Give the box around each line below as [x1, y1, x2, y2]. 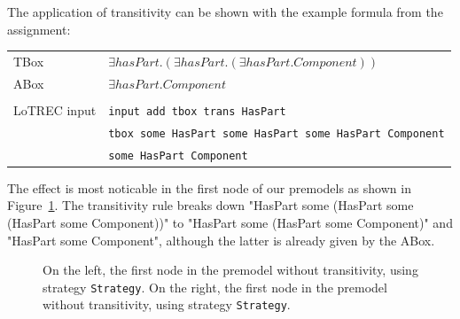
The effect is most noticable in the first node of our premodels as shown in [7, 178, 411, 197]
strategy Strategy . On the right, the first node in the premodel [43, 277, 387, 296]
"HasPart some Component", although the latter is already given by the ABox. [7, 230, 435, 249]
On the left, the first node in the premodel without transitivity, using [43, 261, 418, 279]
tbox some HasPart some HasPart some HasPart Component [108, 127, 445, 140]
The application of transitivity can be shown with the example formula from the [7, 3, 443, 20]
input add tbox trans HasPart [108, 105, 286, 118]
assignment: [7, 19, 71, 38]
